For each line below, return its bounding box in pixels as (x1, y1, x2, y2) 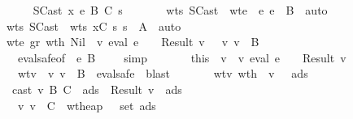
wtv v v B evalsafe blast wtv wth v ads (17, 65, 308, 82)
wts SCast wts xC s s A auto (6, 17, 181, 34)
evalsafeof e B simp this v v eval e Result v (17, 49, 346, 66)
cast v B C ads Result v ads (11, 80, 182, 97)
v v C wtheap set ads (17, 96, 156, 113)
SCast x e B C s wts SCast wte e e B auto (33, 2, 328, 18)
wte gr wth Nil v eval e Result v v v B (6, 33, 259, 50)
